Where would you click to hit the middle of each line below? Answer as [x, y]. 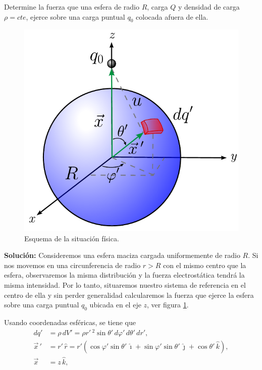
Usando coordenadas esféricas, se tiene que [70, 322]
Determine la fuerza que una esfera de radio [72, 7]
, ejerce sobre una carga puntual [75, 16]
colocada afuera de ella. [172, 16]
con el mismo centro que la [205, 265]
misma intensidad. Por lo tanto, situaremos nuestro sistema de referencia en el [125, 284]
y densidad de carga [209, 7]
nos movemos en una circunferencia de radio [72, 265]
